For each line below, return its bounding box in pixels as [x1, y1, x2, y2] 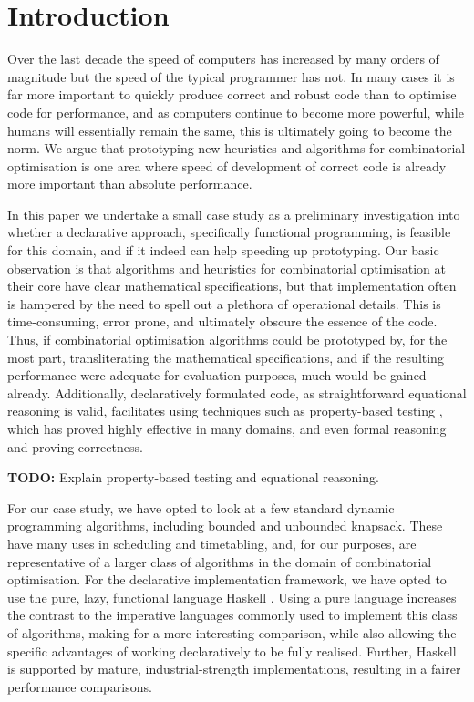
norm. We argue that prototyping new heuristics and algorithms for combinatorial [7, 139, 466, 158]
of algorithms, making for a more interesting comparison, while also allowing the [7, 623, 457, 642]
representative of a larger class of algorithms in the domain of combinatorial [7, 552, 432, 571]
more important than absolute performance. [7, 174, 252, 193]
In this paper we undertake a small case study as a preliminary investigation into [7, 204, 460, 223]
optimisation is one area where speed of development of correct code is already [7, 156, 447, 175]
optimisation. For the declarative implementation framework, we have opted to [7, 570, 447, 589]
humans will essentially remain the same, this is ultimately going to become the [7, 120, 452, 139]
